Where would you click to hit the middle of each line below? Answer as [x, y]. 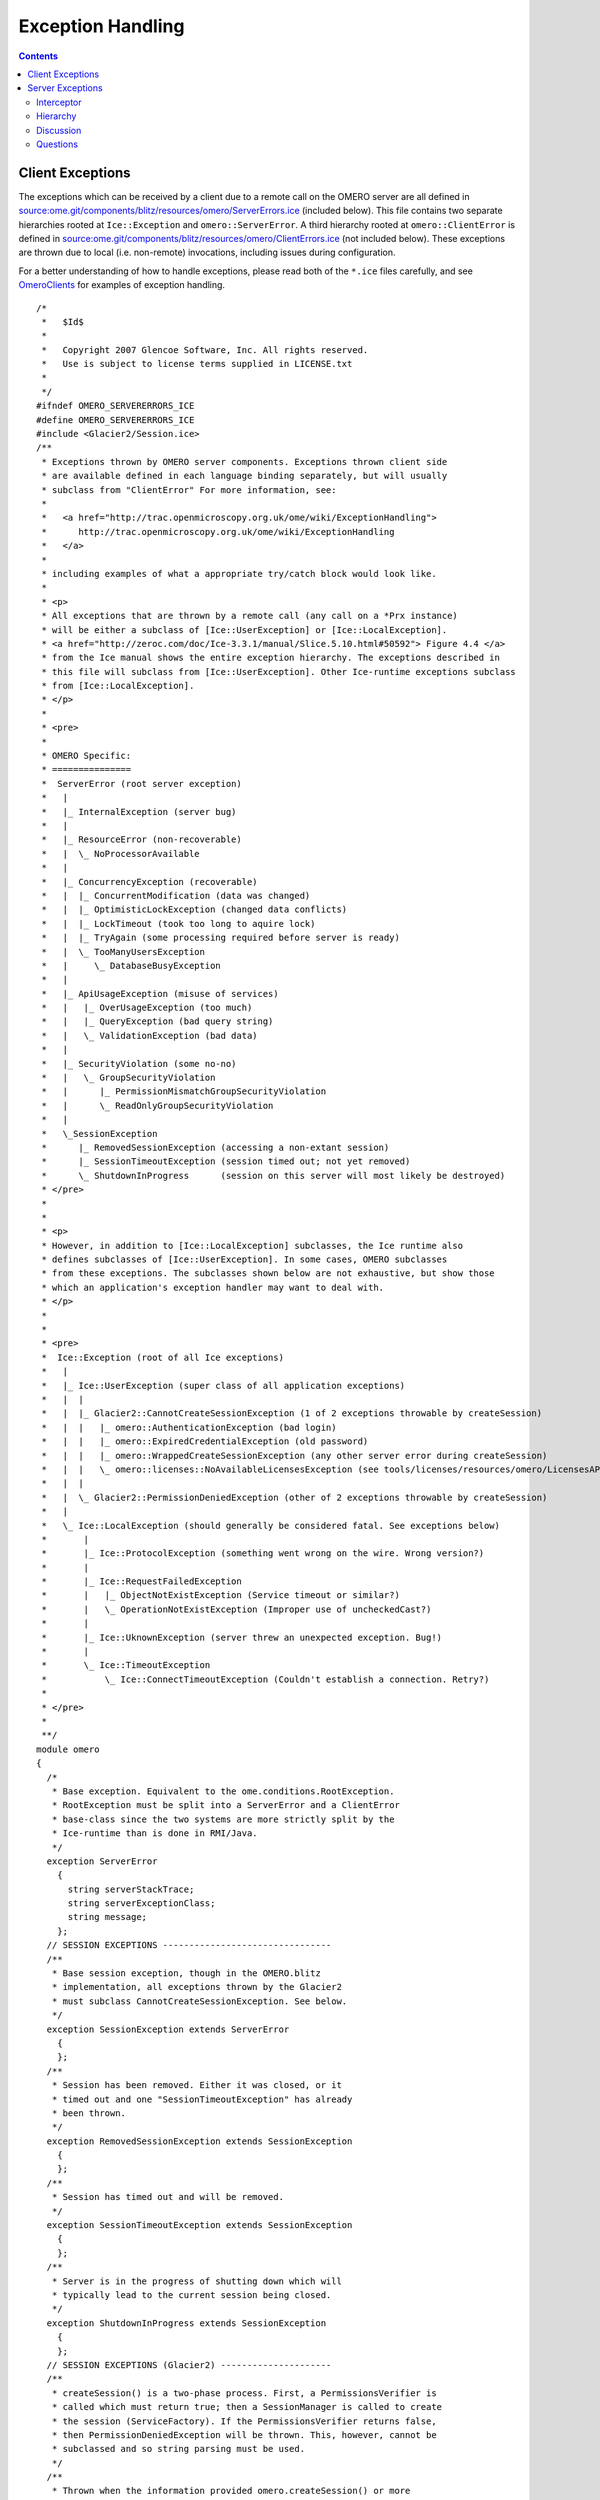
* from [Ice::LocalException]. [118, 686]
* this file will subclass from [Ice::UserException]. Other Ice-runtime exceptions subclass [279, 671]
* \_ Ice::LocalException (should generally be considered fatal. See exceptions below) [270, 1525]
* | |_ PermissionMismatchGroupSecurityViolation [184, 1091]
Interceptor [59, 102]
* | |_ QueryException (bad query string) [157, 1021]
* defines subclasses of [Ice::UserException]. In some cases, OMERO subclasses [244, 1259]
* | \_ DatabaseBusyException [131, 965]
